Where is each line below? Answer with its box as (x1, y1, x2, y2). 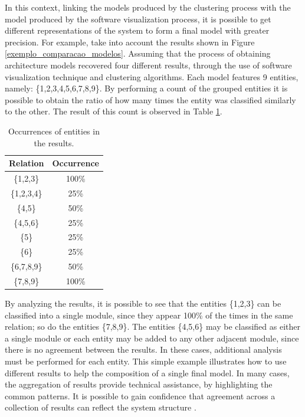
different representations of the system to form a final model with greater (5, 24, 270, 37)
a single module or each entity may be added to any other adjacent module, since (5, 331, 299, 344)
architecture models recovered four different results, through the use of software (5, 58, 292, 71)
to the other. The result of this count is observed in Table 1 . (5, 105, 222, 117)
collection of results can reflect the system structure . (5, 401, 196, 413)
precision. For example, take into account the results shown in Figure (5, 35, 255, 48)
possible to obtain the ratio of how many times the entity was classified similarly (5, 93, 296, 106)
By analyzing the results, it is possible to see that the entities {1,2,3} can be (5, 297, 281, 309)
